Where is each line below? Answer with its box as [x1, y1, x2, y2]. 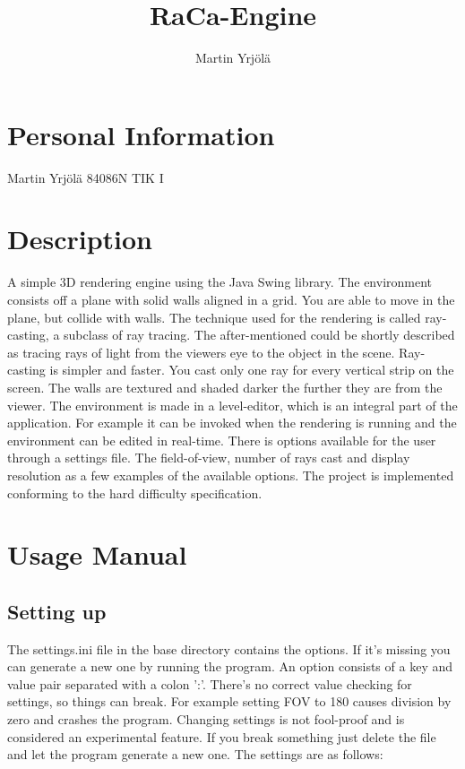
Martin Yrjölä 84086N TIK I [7, 168, 164, 186]
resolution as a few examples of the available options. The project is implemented [7, 465, 454, 484]
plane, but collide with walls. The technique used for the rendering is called [7, 307, 421, 326]
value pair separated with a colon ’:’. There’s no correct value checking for [7, 674, 412, 693]
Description [7, 220, 153, 257]
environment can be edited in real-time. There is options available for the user [7, 430, 436, 449]
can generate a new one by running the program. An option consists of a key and [7, 657, 452, 676]
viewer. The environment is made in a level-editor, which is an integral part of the [7, 395, 458, 414]
